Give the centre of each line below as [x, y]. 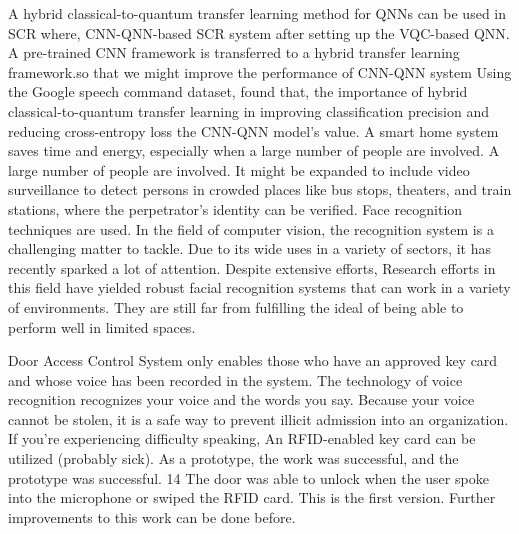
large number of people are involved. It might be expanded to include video [239, 169]
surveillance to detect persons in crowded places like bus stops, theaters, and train [260, 189]
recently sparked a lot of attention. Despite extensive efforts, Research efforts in [252, 267]
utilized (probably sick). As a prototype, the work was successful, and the [233, 458]
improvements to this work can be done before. [152, 516]
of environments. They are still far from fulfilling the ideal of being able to [236, 306]
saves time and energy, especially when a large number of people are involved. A [254, 150]
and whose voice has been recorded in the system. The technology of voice [235, 379]
